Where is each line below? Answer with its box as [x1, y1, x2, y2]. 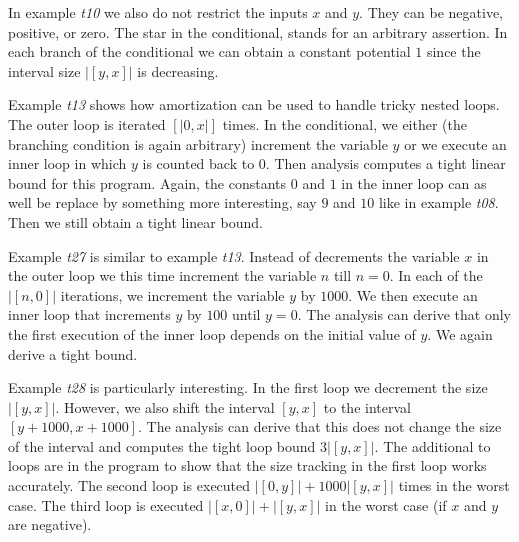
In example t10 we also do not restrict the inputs [8, 2, 308, 22]
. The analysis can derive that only [297, 304, 511, 325]
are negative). [8, 514, 92, 535]
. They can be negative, [359, 2, 503, 22]
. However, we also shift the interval [55, 396, 275, 417]
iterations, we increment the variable [60, 284, 285, 305]
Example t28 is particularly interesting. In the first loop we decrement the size [8, 377, 488, 398]
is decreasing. [137, 60, 219, 81]
